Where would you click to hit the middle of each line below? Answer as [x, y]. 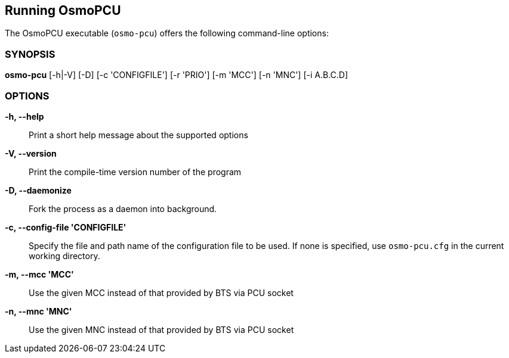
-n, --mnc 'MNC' [38, 311]
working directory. [64, 256]
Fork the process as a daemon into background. [123, 208]
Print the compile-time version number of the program [135, 172]
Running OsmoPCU [63, 10]
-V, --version [31, 153]
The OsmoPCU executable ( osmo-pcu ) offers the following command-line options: [167, 33]
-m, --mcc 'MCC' [39, 274]
